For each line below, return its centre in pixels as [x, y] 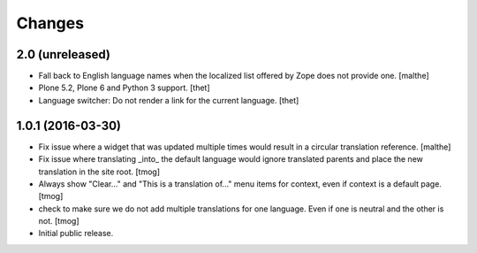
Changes [50, 23]
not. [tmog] [59, 221]
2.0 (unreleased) [63, 54]
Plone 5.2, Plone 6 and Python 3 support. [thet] [125, 88]
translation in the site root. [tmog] [99, 172]
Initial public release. [76, 234]
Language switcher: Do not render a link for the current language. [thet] [169, 100]
